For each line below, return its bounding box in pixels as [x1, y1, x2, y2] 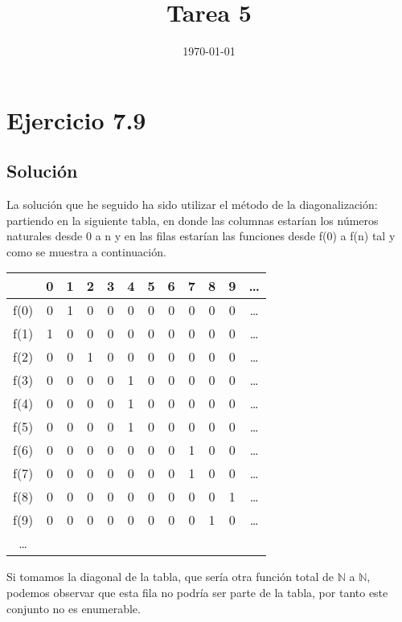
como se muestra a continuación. [6, 243, 166, 260]
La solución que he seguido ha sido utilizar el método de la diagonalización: [6, 196, 378, 213]
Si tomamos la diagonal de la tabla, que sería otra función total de [6, 568, 334, 585]
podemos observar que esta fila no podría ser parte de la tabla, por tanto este [6, 584, 388, 601]
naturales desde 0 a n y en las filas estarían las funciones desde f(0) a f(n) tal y [6, 227, 396, 244]
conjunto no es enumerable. [6, 599, 141, 616]
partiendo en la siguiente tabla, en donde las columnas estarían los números [6, 211, 379, 228]
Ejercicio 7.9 [6, 103, 146, 136]
